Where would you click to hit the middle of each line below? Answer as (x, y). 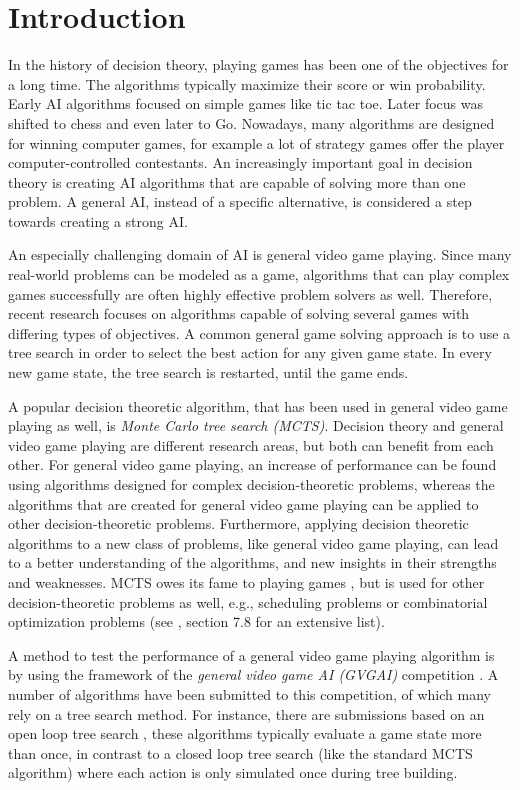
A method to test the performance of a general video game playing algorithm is (251, 654)
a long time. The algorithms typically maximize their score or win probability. (247, 83)
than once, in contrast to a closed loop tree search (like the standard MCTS (240, 752)
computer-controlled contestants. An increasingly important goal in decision (240, 162)
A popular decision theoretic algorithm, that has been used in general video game (258, 405)
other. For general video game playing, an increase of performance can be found (252, 464)
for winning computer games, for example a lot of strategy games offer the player (256, 142)
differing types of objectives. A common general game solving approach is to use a (259, 332)
